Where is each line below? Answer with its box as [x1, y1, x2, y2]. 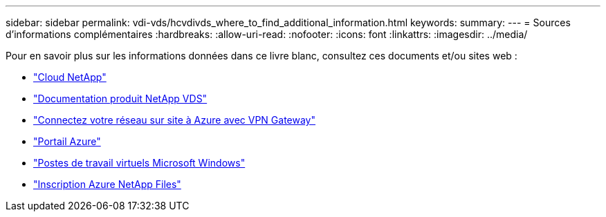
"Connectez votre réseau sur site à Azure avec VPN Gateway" [33, 114, 315, 126]
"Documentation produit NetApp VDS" [33, 93, 208, 104]
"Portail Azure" [33, 135, 101, 147]
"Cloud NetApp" [33, 71, 107, 83]
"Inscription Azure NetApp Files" [33, 178, 181, 190]
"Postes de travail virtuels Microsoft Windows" [33, 157, 246, 169]
